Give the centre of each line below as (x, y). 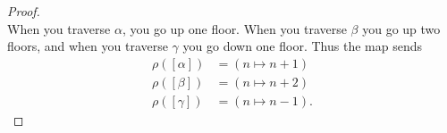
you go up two (401, 28)
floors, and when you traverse (88, 46)
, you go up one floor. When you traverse (234, 28)
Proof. (24, 11)
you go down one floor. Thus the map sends (302, 46)
